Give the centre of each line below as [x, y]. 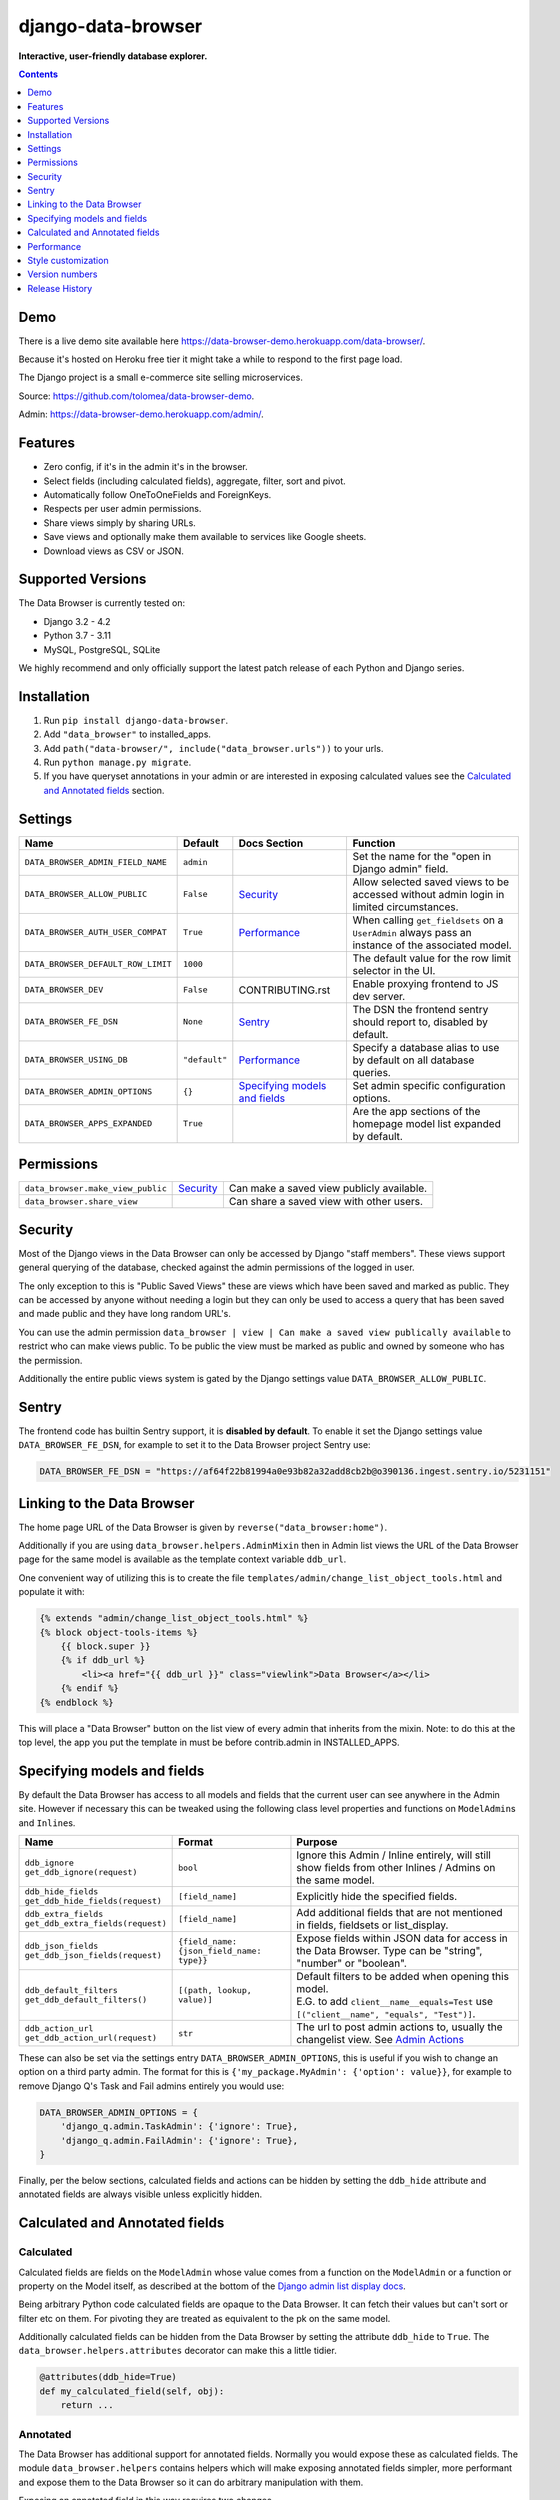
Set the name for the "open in [422, 856]
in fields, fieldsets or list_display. [372, 1925]
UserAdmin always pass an [412, 932]
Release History [60, 288]
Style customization [68, 261]
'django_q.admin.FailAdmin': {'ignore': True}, [179, 2140]
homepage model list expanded [427, 1123]
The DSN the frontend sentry [420, 1009]
